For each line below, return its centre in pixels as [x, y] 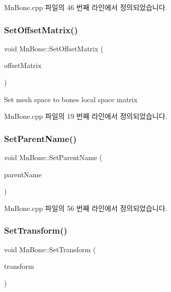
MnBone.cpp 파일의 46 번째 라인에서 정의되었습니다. [86, 7]
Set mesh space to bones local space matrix [71, 99]
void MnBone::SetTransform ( [50, 249]
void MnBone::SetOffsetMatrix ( [54, 48]
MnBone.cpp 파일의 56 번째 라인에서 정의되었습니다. [86, 208]
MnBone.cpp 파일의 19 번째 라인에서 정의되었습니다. [86, 116]
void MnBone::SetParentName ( [53, 157]
